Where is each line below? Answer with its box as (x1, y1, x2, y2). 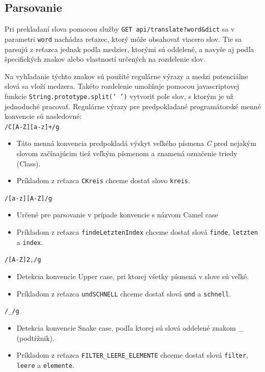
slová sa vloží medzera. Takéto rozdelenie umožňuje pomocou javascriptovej (5, 81, 240, 91)
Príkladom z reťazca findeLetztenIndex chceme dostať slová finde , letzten (16, 227, 258, 237)
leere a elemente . (16, 359, 75, 370)
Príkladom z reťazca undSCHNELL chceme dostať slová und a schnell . (16, 288, 231, 299)
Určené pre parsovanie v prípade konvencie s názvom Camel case (16, 209, 218, 220)
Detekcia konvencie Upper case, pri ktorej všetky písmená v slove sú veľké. (16, 271, 249, 282)
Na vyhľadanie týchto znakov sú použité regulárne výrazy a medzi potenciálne (5, 70, 248, 81)
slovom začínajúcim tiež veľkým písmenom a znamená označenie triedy (16, 147, 238, 158)
